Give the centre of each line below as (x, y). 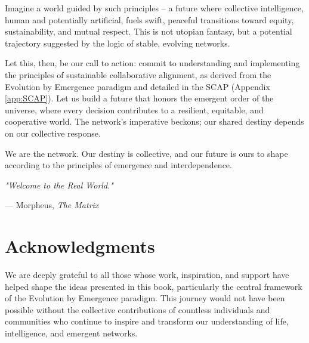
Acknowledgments (80, 246)
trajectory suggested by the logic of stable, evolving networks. (118, 43)
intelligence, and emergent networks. (71, 333)
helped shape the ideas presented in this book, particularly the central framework (154, 286)
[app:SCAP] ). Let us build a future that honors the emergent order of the (139, 98)
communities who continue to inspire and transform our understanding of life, (147, 321)
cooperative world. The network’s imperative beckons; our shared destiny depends (154, 121)
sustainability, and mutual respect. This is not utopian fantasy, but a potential (149, 31)
